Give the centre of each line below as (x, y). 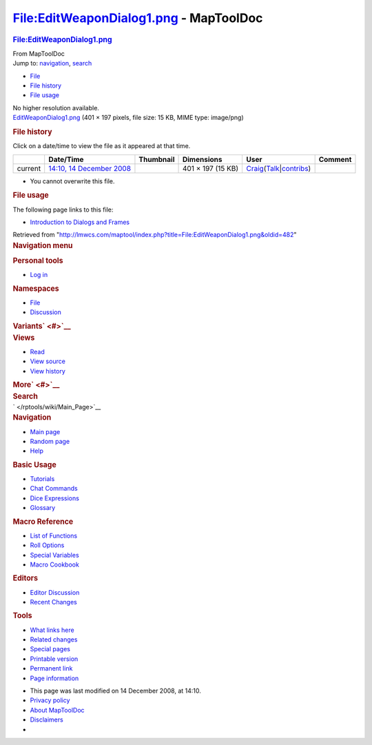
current (29, 168)
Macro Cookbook (54, 564)
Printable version (54, 659)
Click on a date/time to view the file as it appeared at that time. (102, 146)
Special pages (50, 649)
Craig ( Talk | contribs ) (279, 168)
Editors (25, 578)
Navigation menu (43, 245)
